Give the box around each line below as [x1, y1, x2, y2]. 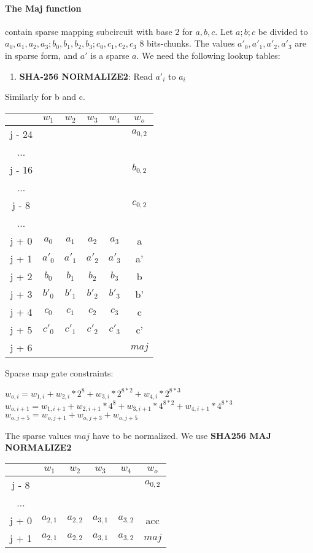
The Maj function [5, 1, 82, 14]
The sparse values [5, 429, 71, 441]
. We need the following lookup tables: [136, 48, 280, 61]
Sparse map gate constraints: [5, 366, 114, 379]
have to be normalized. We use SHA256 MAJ [92, 429, 271, 441]
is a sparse [90, 48, 129, 61]
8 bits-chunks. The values [139, 37, 235, 50]
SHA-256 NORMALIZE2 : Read [19, 69, 153, 82]
